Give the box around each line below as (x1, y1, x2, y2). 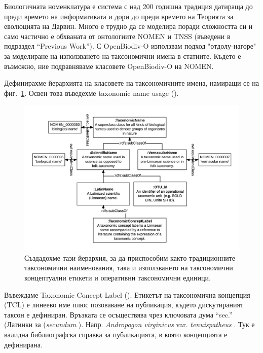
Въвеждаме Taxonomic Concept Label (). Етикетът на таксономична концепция (4, 289, 250, 300)
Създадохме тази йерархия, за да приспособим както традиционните (24, 252, 236, 263)
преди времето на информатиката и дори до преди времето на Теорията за (4, 11, 234, 21)
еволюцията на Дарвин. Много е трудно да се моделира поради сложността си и (4, 21, 253, 31)
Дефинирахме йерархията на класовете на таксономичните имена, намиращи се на (4, 78, 259, 88)
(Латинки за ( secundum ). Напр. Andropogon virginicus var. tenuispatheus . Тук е (4, 319, 255, 330)
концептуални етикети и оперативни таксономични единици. (24, 272, 211, 283)
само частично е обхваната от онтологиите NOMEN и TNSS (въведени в (4, 30, 231, 41)
